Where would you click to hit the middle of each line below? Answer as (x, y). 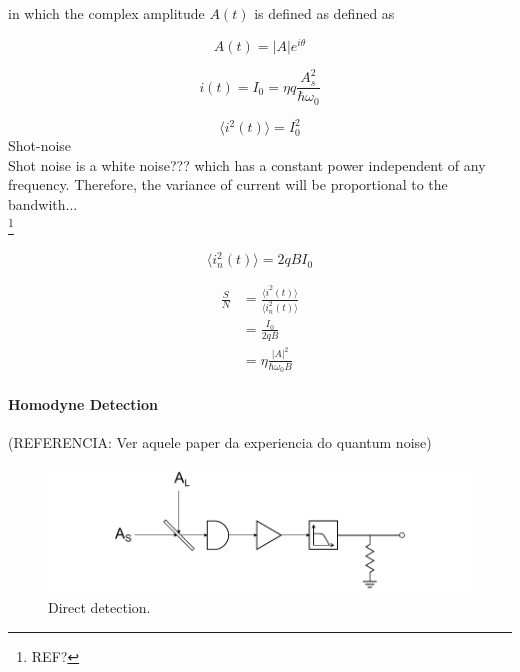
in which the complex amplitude (106, 13)
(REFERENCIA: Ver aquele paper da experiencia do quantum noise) (220, 441)
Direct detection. (99, 607)
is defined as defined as (324, 13)
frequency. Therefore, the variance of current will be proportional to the (228, 184)
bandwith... (43, 203)
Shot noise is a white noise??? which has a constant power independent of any (247, 164)
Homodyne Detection (83, 403)
